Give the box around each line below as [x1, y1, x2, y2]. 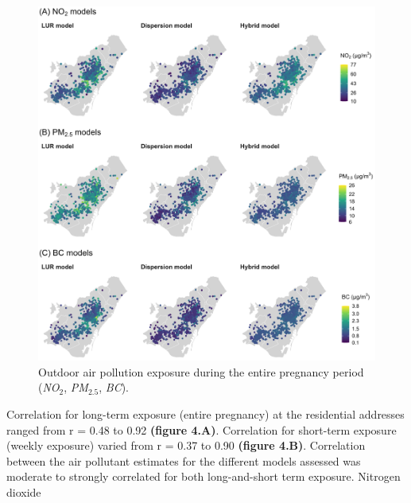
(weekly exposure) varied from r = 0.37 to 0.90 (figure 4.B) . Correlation [6, 437, 366, 454]
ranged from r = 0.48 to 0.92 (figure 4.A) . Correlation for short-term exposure [6, 421, 397, 438]
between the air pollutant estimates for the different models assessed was [6, 452, 361, 469]
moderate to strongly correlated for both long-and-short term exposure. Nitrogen [6, 468, 401, 485]
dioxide [6, 484, 41, 501]
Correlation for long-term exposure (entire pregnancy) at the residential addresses [6, 406, 405, 423]
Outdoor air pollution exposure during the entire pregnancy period [38, 363, 364, 380]
